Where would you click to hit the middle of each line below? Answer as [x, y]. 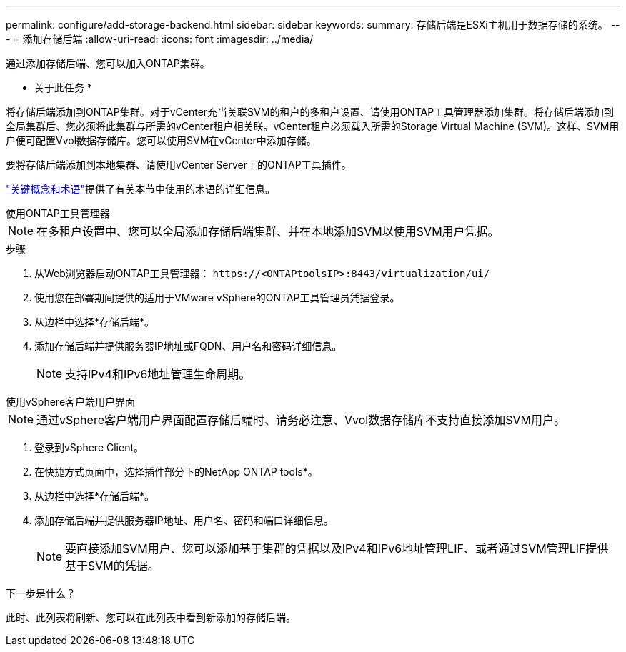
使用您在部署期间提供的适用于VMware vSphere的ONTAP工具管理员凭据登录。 [217, 297]
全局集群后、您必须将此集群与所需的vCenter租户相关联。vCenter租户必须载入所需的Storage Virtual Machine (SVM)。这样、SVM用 [313, 126]
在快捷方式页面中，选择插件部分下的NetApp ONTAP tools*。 [176, 472]
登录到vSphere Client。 [89, 447]
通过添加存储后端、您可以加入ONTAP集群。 [108, 63]
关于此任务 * [63, 87]
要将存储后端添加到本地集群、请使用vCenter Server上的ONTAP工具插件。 [179, 165]
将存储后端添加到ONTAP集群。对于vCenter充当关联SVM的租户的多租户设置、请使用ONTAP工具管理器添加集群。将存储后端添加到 [310, 112]
